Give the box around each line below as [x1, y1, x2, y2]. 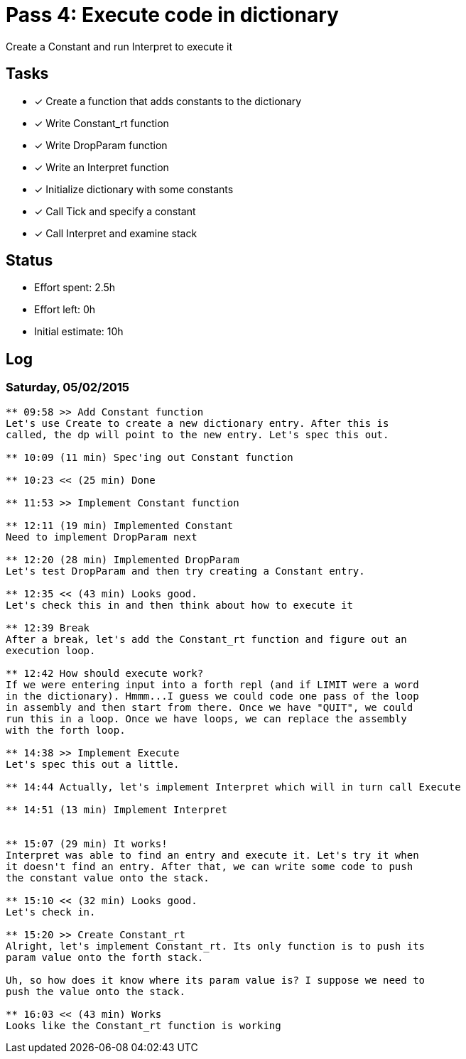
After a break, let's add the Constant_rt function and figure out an [6, 633, 407, 645]
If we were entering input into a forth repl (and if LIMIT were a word [6, 678, 419, 690]
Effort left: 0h [34, 303, 96, 316]
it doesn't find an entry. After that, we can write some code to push [6, 860, 413, 872]
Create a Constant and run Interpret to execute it [6, 40, 233, 53]
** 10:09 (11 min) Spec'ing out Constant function [6, 451, 293, 463]
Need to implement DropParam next [6, 531, 197, 543]
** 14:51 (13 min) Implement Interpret [6, 803, 227, 815]
